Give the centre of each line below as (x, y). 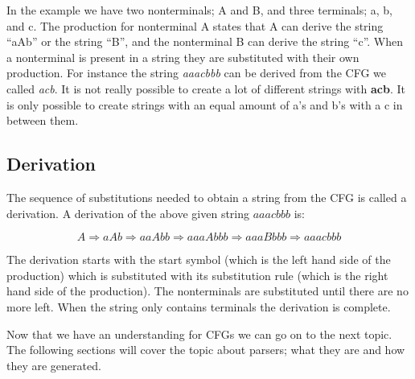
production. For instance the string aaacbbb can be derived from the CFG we (196, 73)
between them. (43, 120)
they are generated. (54, 365)
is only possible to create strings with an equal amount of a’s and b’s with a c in (205, 104)
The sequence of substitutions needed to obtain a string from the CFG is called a (207, 197)
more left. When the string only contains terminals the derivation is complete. (199, 306)
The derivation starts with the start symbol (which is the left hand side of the (199, 260)
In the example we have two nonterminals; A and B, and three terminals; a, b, (199, 10)
